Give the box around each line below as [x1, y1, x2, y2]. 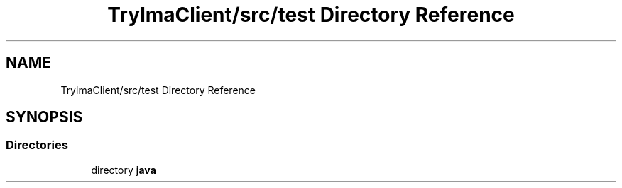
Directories [6, 138, 68, 153]
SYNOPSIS [6, 108, 83, 127]
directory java [91, 163, 156, 176]
